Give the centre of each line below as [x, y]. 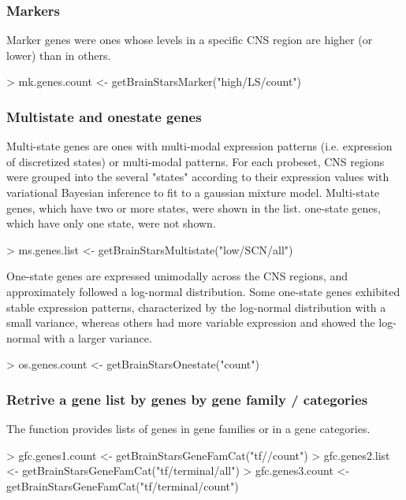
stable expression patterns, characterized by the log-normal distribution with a [196, 307]
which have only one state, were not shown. [111, 223]
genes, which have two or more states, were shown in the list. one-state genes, [194, 207]
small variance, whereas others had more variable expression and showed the [191, 322]
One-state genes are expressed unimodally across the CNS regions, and [177, 276]
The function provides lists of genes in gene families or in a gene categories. [188, 429]
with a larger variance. [98, 337]
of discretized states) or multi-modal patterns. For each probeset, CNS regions [196, 161]
